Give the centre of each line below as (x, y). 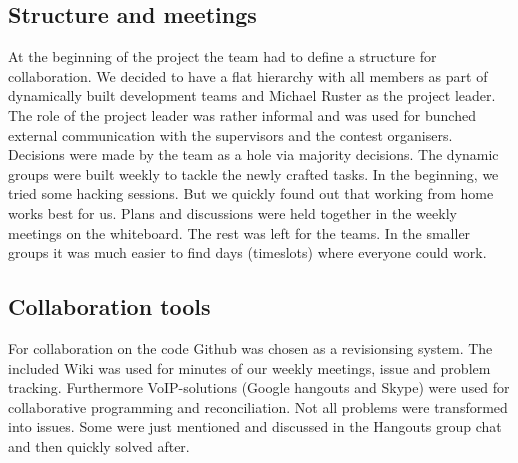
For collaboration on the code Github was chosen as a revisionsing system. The (250, 347)
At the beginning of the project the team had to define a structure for (222, 56)
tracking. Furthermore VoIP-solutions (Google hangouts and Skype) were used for (259, 387)
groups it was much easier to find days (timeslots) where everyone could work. (247, 252)
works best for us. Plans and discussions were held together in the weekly (232, 212)
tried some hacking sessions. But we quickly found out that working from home (251, 193)
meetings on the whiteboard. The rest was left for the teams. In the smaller (239, 232)
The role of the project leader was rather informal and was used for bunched (242, 114)
